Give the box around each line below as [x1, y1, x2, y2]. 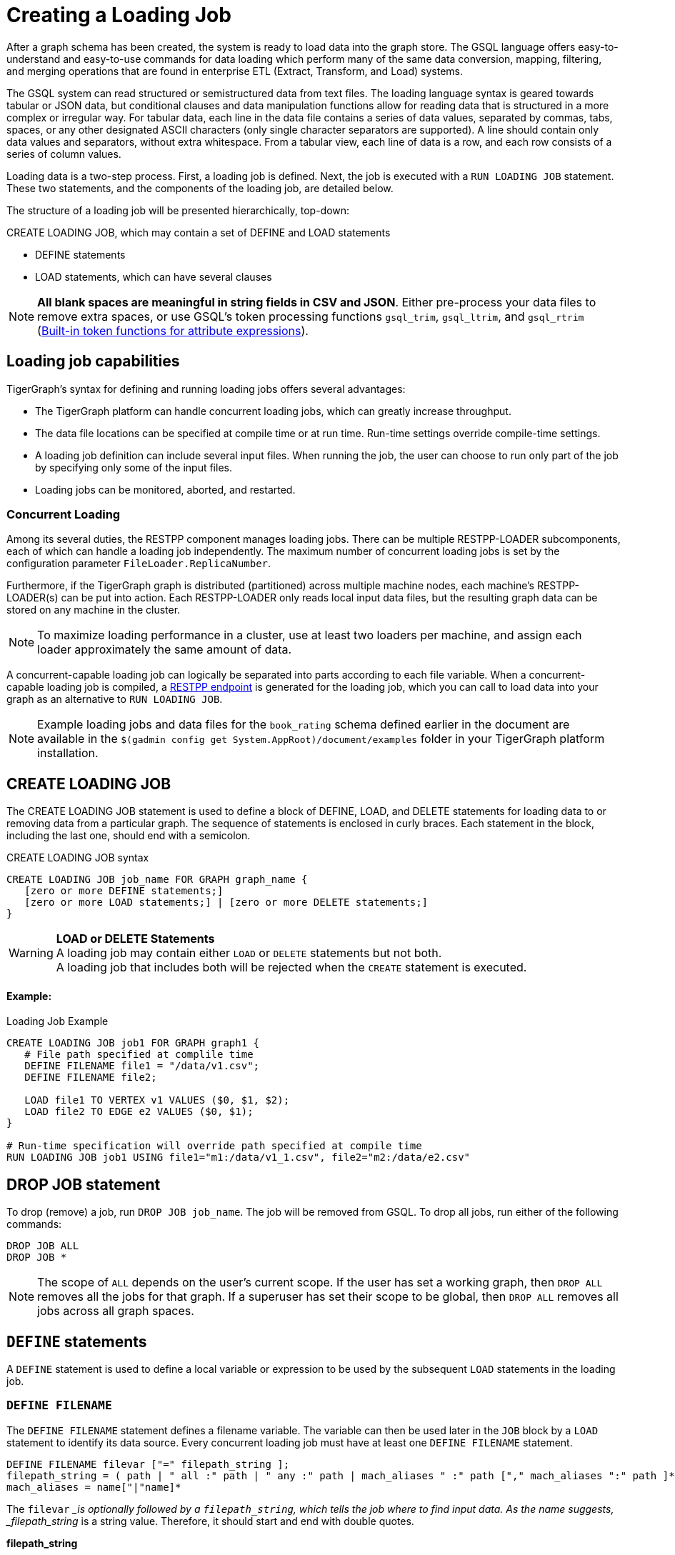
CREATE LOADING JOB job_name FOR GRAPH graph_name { [6, 874, 308, 886]
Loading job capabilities [6, 352, 180, 371]
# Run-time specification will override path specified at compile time [6, 1140, 422, 1152]
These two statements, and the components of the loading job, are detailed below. [6, 181, 394, 194]
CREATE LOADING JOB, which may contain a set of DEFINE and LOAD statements [6, 226, 391, 239]
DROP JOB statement [6, 1175, 161, 1194]
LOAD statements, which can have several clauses [35, 270, 272, 283]
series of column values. [6, 147, 121, 160]
